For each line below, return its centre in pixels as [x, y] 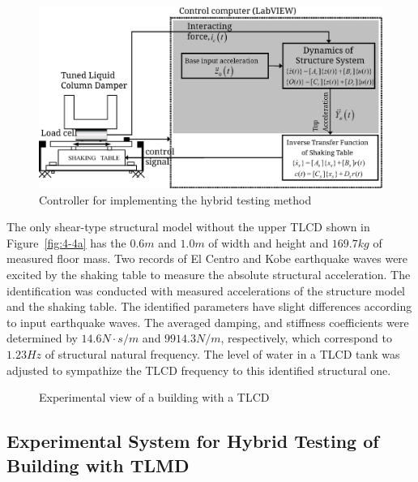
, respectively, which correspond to [307, 338]
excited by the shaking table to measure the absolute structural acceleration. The [209, 274]
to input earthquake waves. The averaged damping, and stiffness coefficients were [208, 322]
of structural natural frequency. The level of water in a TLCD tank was [222, 353]
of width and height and [269, 242]
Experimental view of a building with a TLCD [154, 397]
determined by [42, 338]
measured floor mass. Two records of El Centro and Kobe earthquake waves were [207, 258]
